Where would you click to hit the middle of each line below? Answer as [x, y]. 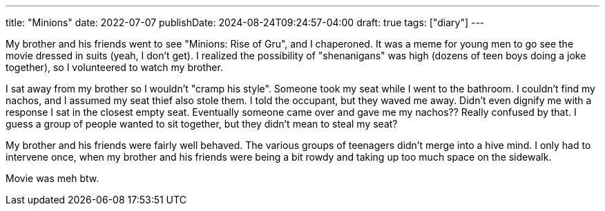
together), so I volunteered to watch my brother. [114, 67]
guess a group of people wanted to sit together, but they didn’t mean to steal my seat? [202, 124]
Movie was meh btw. [52, 178]
